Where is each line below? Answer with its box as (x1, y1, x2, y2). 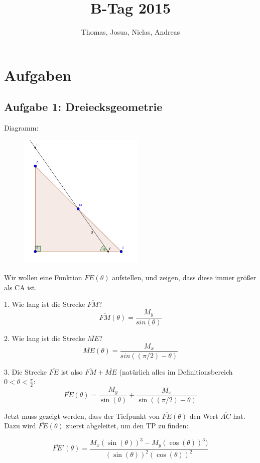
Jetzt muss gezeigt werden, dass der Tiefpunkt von (4, 410, 160, 421)
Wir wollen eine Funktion (4, 272, 82, 282)
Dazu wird (4, 420, 36, 431)
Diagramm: (4, 123, 39, 133)
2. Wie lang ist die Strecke (4, 333, 85, 343)
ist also (61, 366, 83, 377)
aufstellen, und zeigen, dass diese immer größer (112, 272, 256, 282)
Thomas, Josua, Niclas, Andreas (81, 27, 180, 37)
